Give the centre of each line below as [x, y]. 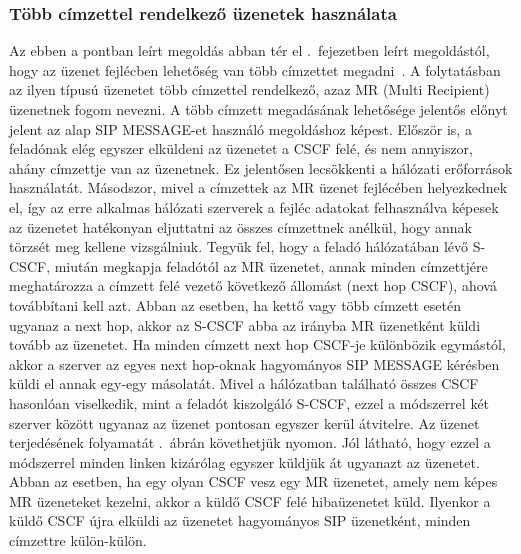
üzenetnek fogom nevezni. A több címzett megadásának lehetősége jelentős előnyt [258, 109]
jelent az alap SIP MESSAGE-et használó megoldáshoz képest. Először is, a [240, 128]
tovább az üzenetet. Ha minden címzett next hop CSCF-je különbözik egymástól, [257, 344]
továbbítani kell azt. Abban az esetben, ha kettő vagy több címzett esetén [235, 304]
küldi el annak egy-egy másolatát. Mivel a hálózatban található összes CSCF [244, 383]
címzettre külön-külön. [78, 540]
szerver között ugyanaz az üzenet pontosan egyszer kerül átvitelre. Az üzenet [244, 422]
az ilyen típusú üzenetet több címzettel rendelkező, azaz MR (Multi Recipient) [249, 89]
